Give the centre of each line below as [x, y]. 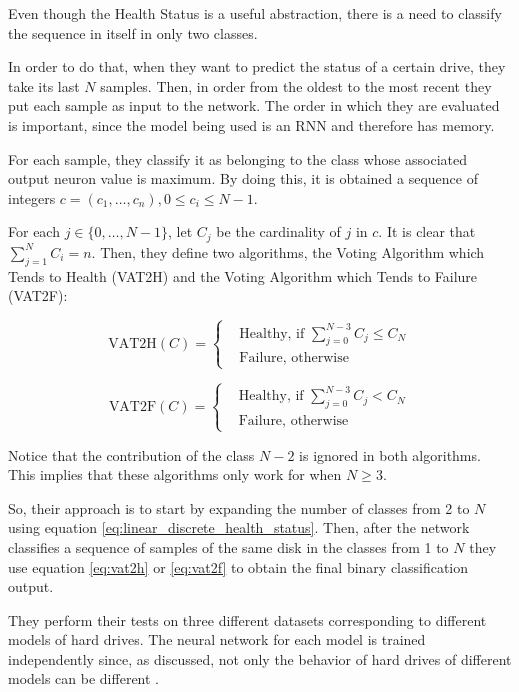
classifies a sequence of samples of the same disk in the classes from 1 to [228, 546]
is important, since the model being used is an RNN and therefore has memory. [251, 124]
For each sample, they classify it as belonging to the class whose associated [237, 158]
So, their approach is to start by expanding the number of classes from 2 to [239, 507]
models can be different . [84, 678]
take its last [44, 85]
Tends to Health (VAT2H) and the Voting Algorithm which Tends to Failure [243, 275]
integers [32, 197]
